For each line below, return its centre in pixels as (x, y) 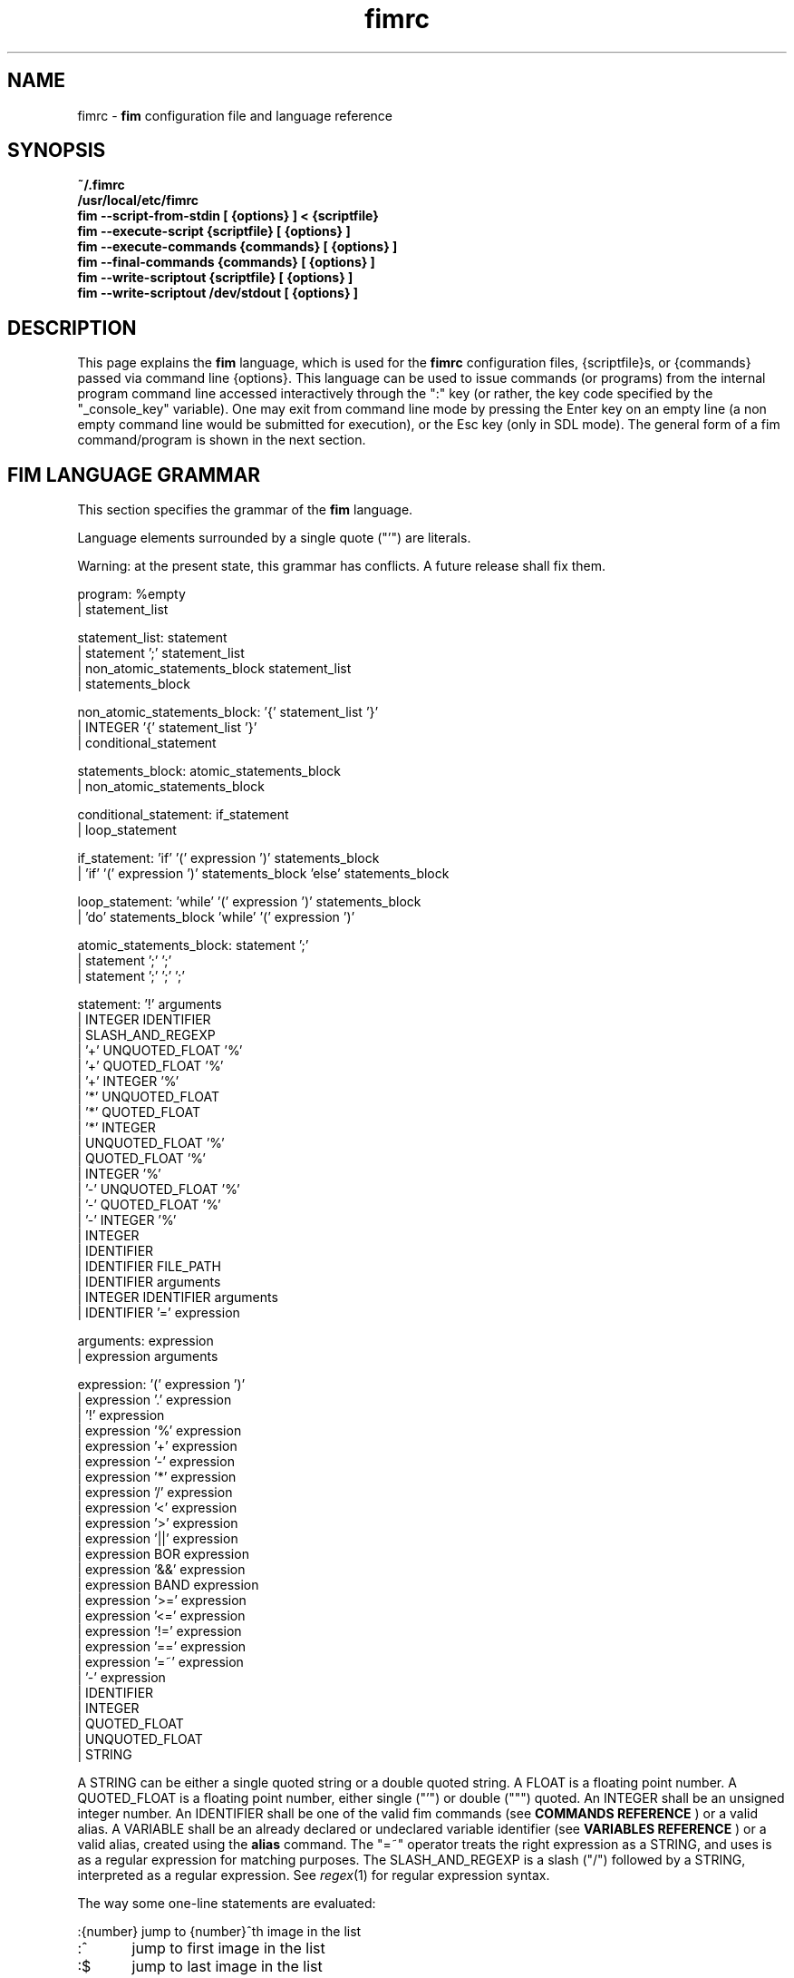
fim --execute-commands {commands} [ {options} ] (237, 247)
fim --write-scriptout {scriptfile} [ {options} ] (215, 278)
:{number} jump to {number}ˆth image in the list (219, 1932)
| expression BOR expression (163, 1554)
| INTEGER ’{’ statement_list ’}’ (167, 728)
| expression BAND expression (168, 1585)
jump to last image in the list (227, 1967)
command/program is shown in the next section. (222, 440)
